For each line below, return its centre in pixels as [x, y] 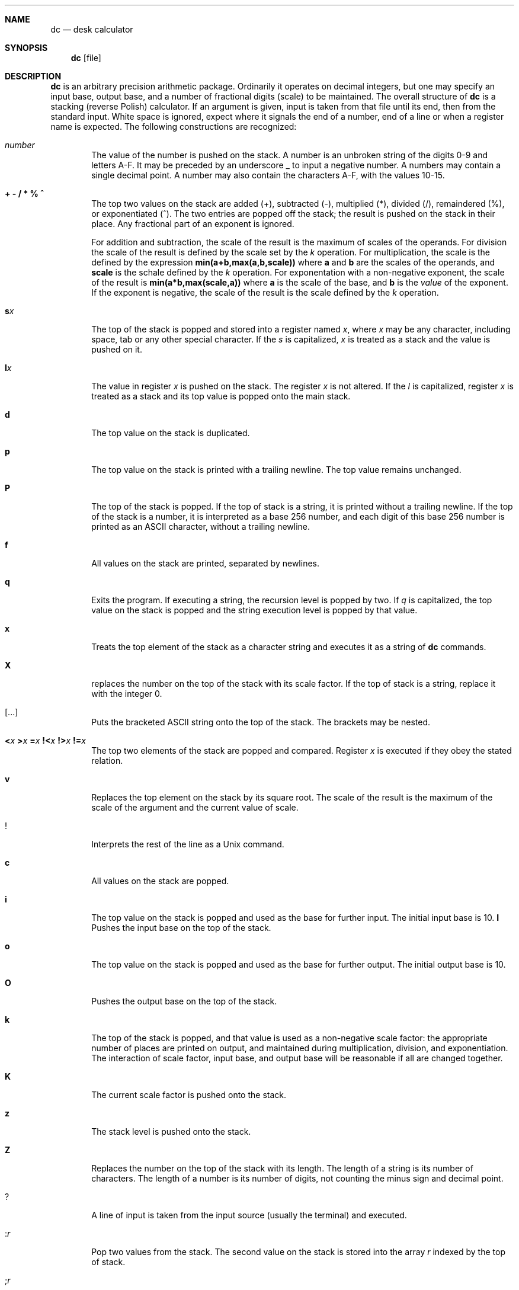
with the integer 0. [127, 694]
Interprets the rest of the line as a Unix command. [188, 844]
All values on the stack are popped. [160, 881]
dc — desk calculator [92, 29]
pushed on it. [117, 349]
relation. [107, 761]
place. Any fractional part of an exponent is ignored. [193, 224]
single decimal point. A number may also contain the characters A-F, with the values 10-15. [268, 175]
